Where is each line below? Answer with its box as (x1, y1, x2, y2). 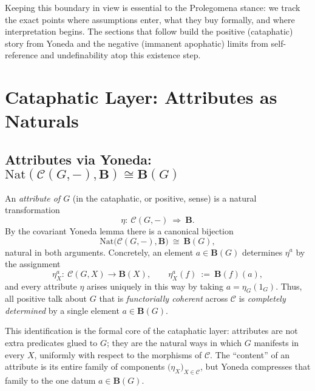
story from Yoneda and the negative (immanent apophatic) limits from (5, 36, 268, 49)
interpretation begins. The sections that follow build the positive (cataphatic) (5, 25, 293, 38)
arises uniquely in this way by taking (87, 279, 224, 292)
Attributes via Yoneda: (5, 149, 152, 168)
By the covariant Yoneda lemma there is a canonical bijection (5, 224, 234, 237)
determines (242, 245, 283, 258)
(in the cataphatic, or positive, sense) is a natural (72, 191, 257, 204)
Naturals (5, 108, 79, 133)
